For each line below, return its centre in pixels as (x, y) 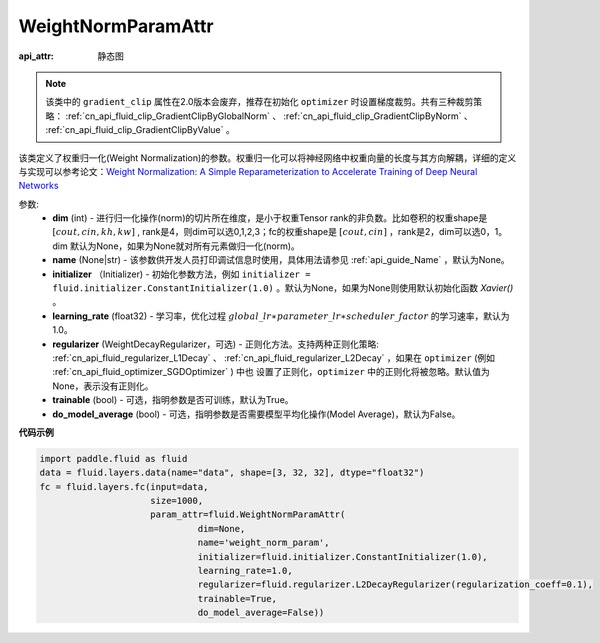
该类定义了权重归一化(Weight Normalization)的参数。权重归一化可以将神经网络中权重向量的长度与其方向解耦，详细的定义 (267, 157)
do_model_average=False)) (261, 613)
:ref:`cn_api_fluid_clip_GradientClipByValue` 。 (140, 130)
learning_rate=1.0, (245, 571)
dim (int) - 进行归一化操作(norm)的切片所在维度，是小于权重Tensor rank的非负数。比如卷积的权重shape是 (270, 218)
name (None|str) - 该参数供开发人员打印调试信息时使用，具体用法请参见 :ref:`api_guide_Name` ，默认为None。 (281, 260)
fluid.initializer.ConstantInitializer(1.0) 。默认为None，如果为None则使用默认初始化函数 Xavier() (283, 288)
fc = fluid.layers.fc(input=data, (124, 486)
